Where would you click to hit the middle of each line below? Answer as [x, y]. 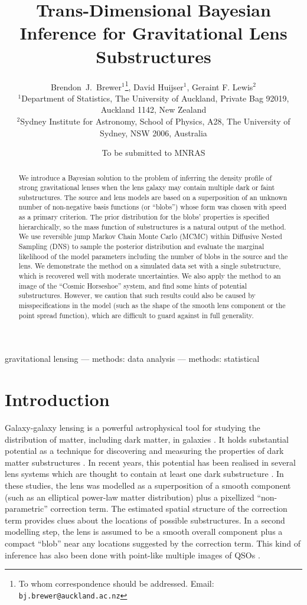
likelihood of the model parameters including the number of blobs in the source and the [153, 256]
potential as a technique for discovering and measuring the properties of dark [144, 451]
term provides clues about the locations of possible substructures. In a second [145, 520]
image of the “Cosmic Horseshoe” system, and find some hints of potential [133, 285]
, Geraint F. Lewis [220, 86]
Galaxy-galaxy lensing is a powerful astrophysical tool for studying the [133, 428]
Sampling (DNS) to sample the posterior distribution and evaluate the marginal [141, 246]
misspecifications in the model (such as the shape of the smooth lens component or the [152, 305]
